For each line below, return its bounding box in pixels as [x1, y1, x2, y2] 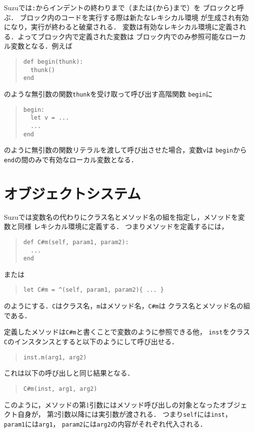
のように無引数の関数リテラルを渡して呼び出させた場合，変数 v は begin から [4, 145, 247, 155]
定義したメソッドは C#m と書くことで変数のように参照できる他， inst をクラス [4, 327, 250, 337]
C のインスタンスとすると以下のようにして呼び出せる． [4, 336, 178, 347]
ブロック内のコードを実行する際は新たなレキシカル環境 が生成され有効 [20, 12, 249, 22]
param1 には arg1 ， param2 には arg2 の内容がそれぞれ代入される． [4, 418, 207, 429]
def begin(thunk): [23, 58, 83, 66]
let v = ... [30, 114, 69, 122]
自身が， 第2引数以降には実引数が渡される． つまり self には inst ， [17, 409, 232, 419]
